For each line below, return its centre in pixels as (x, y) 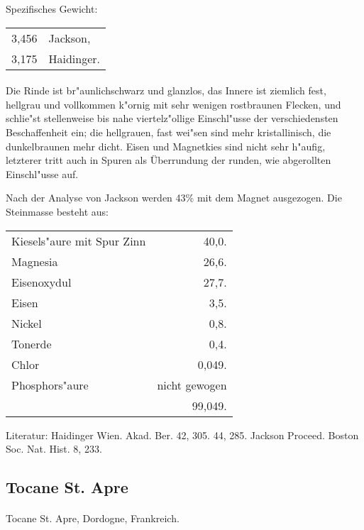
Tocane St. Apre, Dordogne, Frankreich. (93, 518)
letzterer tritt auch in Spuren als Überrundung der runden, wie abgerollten (169, 160)
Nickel (27, 323)
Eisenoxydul (42, 282)
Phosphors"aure (50, 385)
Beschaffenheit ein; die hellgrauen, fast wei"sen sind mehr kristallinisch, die (169, 132)
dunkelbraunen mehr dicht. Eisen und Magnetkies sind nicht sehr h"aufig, (166, 146)
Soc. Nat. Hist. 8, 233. (54, 449)
